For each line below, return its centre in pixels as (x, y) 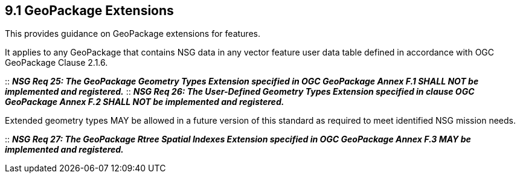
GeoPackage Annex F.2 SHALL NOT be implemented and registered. (145, 102)
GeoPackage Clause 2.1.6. (56, 63)
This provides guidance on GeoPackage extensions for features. (133, 34)
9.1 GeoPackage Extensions (89, 11)
